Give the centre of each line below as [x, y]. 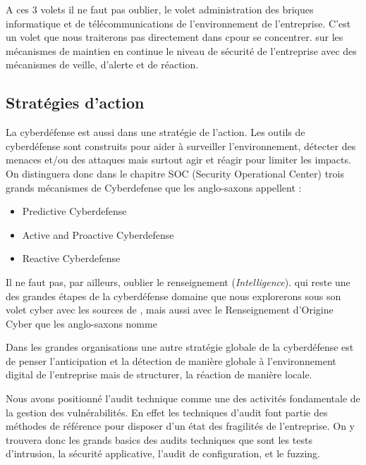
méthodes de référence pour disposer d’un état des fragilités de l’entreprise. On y [181, 426]
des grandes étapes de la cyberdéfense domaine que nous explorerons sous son [173, 296]
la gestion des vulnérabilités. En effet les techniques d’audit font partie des [167, 412]
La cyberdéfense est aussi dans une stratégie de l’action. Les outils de [155, 132]
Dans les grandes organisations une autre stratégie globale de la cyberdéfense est [180, 347]
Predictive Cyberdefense [74, 211]
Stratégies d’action [75, 103]
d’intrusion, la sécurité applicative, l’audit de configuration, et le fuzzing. [163, 453]
